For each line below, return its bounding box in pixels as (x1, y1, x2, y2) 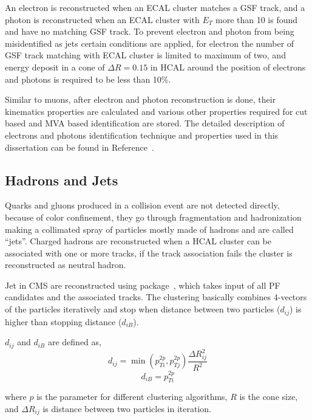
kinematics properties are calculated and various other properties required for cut (5, 105, 308, 117)
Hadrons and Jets (5, 170, 118, 189)
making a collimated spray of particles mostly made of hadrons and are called (5, 222, 294, 235)
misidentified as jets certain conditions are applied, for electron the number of (5, 36, 294, 49)
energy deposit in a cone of (5, 60, 105, 73)
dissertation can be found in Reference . (5, 140, 154, 153)
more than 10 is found (215, 13, 298, 26)
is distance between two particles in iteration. (42, 402, 211, 415)
